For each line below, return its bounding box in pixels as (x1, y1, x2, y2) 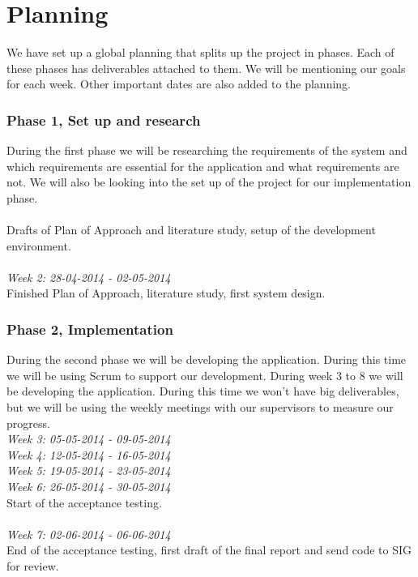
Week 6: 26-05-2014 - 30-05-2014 (6, 478, 171, 495)
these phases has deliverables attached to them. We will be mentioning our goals (6, 59, 406, 76)
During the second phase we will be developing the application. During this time (6, 351, 407, 368)
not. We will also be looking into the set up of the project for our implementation (6, 173, 412, 190)
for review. (6, 558, 59, 574)
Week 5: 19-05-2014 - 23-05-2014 (6, 462, 171, 479)
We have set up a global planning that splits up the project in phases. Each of (6, 44, 395, 61)
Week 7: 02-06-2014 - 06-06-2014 (6, 525, 171, 542)
